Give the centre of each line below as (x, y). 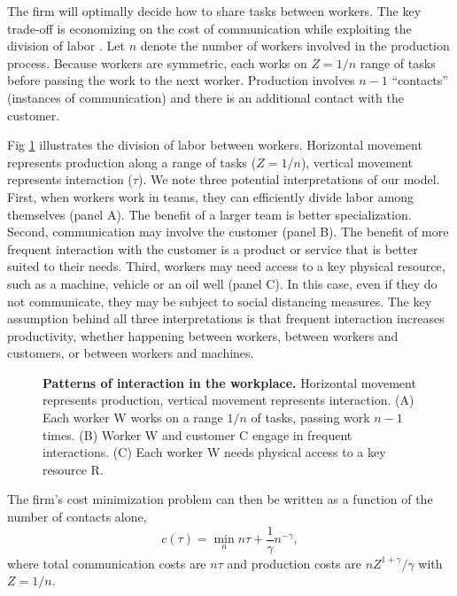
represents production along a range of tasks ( (132, 162)
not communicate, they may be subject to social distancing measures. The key (220, 301)
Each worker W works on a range (133, 418)
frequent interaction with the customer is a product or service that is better (213, 248)
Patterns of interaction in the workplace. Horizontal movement (229, 382)
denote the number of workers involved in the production (295, 46)
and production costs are (294, 563)
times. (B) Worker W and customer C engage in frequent (198, 434)
